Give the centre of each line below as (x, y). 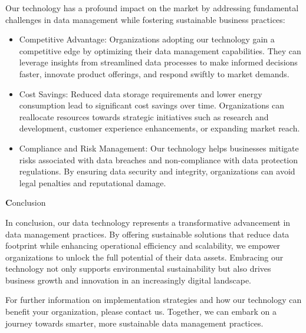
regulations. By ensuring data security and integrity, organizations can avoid (157, 171)
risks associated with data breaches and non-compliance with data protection (159, 159)
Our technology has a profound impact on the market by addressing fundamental (152, 8)
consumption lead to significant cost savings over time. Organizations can (152, 105)
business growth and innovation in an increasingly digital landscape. (129, 280)
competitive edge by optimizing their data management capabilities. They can (160, 50)
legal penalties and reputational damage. (93, 182)
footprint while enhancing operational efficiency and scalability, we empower (143, 245)
